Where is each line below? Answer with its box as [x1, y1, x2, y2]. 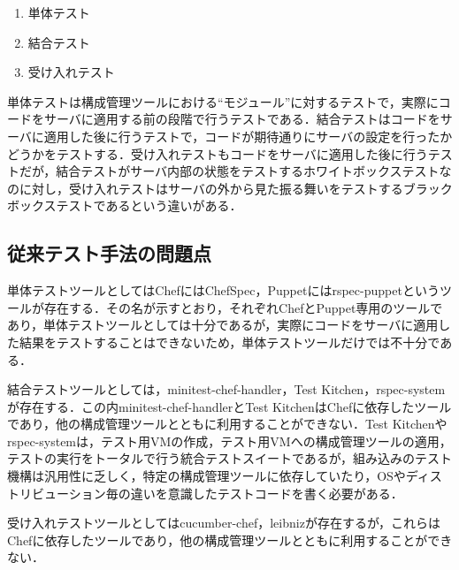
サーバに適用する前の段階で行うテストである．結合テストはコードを [43, 110, 440, 128]
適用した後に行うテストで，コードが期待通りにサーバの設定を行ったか [43, 126, 453, 145]
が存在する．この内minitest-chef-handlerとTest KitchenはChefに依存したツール [7, 397, 452, 415]
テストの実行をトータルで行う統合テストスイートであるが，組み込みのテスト [7, 449, 453, 467]
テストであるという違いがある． [56, 196, 242, 215]
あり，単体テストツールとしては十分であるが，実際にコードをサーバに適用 [7, 315, 439, 334]
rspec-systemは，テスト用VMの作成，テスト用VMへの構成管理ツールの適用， [7, 431, 452, 450]
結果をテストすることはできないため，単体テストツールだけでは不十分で [19, 332, 440, 351]
